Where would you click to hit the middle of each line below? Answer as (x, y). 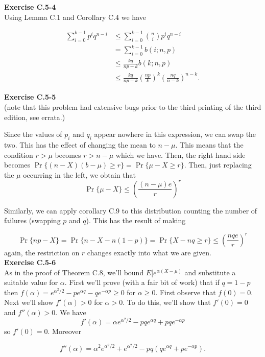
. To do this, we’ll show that (167, 302)
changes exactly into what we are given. (149, 252)
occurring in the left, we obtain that (79, 174)
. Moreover (64, 331)
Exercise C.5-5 (30, 97)
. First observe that (186, 292)
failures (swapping (32, 220)
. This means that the (209, 144)
